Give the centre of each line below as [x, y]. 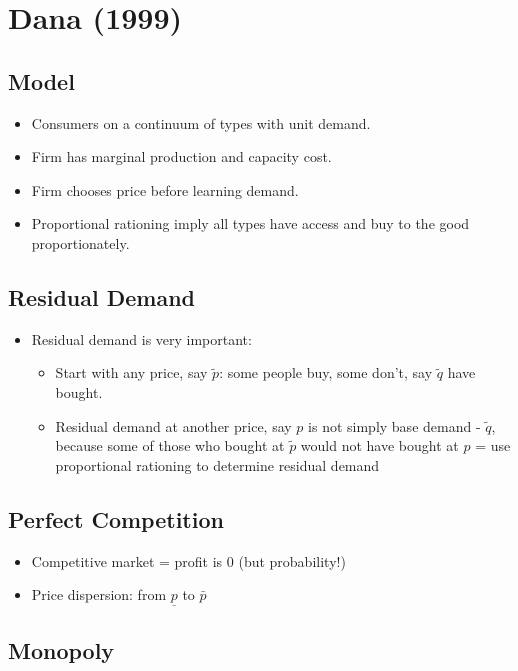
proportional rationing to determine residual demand [217, 464]
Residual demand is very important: [141, 338]
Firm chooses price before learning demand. [165, 189]
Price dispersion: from [99, 594]
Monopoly [61, 649]
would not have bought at [379, 445]
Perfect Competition [116, 518]
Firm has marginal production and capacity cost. [181, 156]
